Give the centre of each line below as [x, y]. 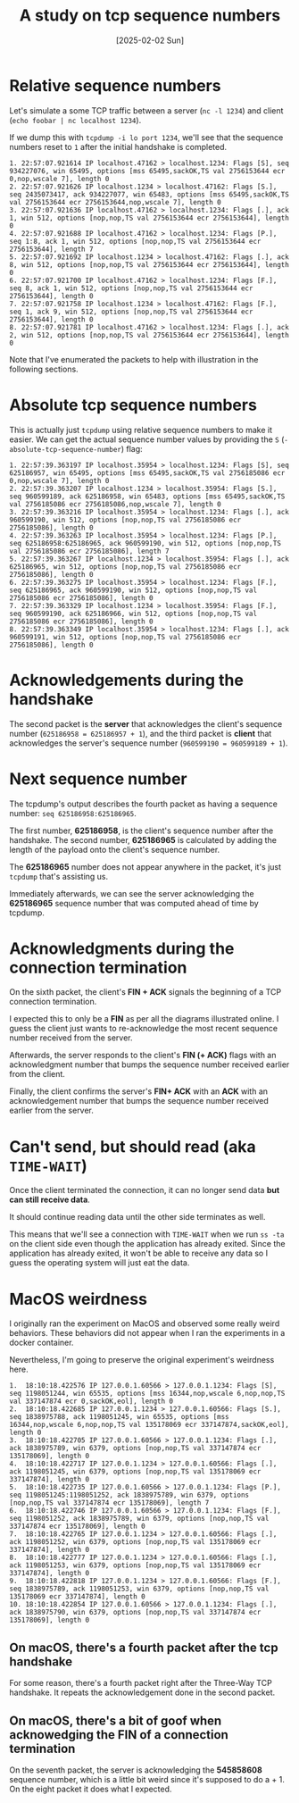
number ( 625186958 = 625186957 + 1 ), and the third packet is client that [141, 733]
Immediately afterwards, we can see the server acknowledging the [132, 893]
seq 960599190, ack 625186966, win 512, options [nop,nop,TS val [133, 614]
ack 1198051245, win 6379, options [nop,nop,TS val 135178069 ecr [135, 1472]
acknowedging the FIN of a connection [119, 1735]
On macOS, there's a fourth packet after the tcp [144, 1647]
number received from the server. [71, 1038]
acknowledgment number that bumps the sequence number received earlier [149, 1064]
